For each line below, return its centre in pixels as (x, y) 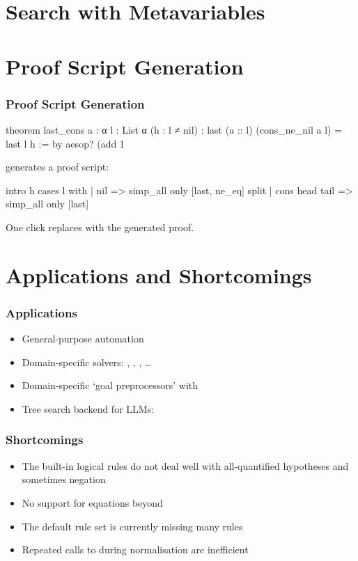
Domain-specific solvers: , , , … (87, 362)
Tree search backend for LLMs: (88, 408)
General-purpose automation (83, 339)
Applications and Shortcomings (159, 275)
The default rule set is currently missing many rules (132, 526)
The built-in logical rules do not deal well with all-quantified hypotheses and (185, 465)
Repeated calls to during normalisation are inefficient (135, 550)
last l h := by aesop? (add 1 (65, 143)
